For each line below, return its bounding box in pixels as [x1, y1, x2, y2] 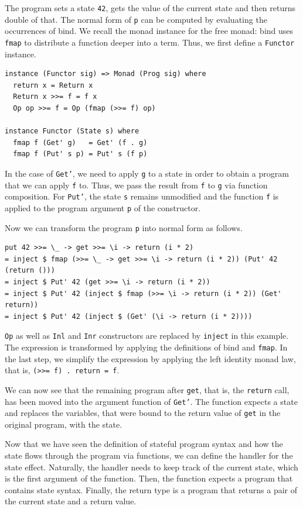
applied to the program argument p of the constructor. [5, 201, 201, 214]
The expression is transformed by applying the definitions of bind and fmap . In [5, 341, 288, 353]
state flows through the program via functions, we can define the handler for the [5, 449, 293, 462]
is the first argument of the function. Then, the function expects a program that [5, 472, 293, 484]
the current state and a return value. [5, 495, 137, 507]
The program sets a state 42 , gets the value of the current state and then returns [5, 2, 296, 13]
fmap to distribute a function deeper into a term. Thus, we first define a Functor [5, 36, 295, 48]
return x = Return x [13, 81, 93, 90]
